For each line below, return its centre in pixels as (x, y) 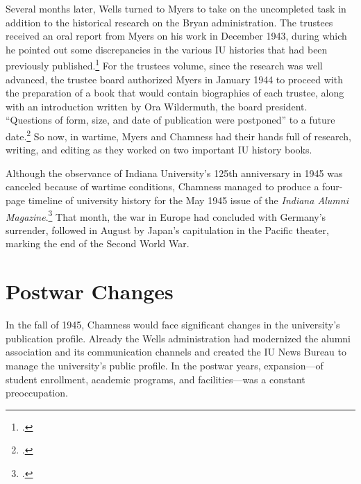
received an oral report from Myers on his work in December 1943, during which (176, 36)
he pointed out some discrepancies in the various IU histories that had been (167, 49)
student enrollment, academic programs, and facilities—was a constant (156, 379)
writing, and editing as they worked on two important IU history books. (159, 150)
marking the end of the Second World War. (98, 243)
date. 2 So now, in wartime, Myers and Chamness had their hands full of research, (178, 135)
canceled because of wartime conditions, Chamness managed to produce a (162, 186)
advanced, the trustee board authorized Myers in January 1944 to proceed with (174, 79)
